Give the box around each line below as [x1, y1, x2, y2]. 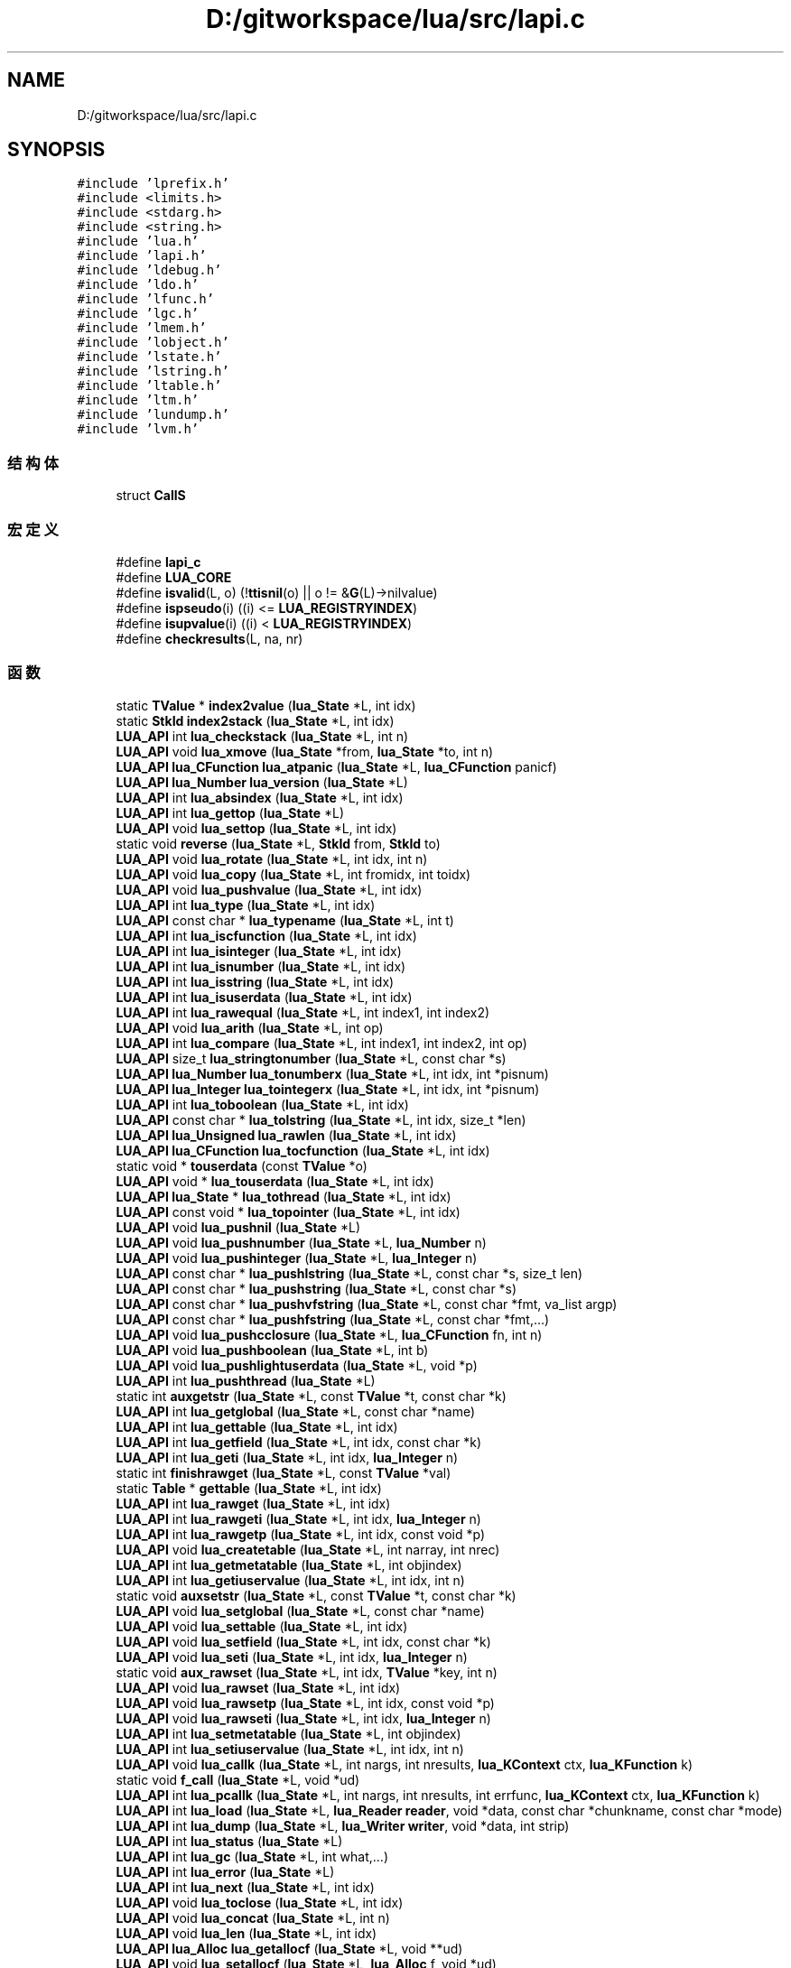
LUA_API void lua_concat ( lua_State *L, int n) [116, 1909, 390, 1926]
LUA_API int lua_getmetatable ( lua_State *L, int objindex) [116, 1556, 462, 1573]
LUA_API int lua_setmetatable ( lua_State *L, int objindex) [116, 1725, 461, 1741]
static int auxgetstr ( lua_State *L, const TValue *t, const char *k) [116, 1388, 507, 1404]
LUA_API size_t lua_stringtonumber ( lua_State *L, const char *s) [116, 1050, 507, 1066]
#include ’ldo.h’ [77, 277, 200, 292]
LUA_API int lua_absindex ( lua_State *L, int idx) [116, 789, 404, 805]
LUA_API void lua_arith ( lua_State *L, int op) [116, 1019, 384, 1035]
